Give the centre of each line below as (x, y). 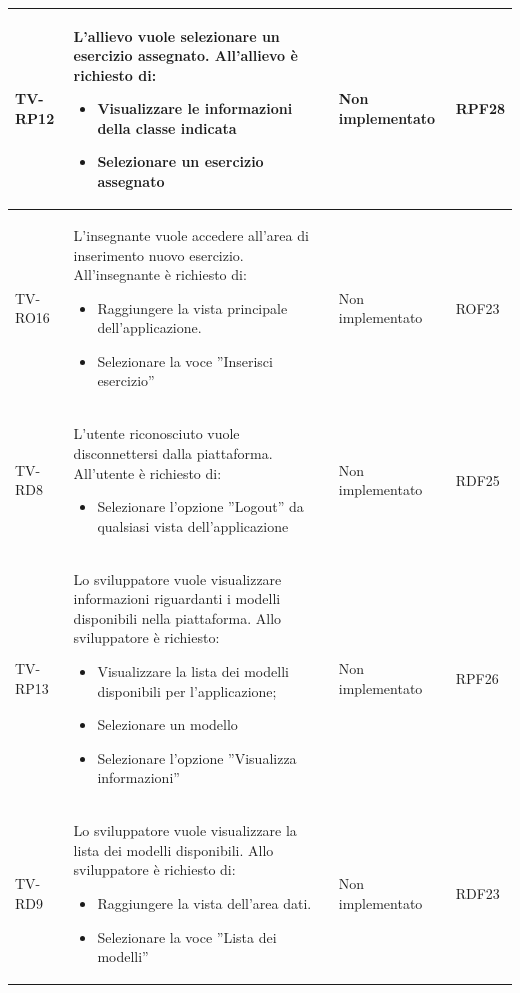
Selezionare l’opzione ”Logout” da (200, 506)
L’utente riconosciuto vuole (156, 433)
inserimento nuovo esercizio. (158, 254)
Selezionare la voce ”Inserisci (185, 360)
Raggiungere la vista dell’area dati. (204, 902)
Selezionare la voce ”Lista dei (187, 936)
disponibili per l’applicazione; (187, 690)
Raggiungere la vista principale (192, 307)
